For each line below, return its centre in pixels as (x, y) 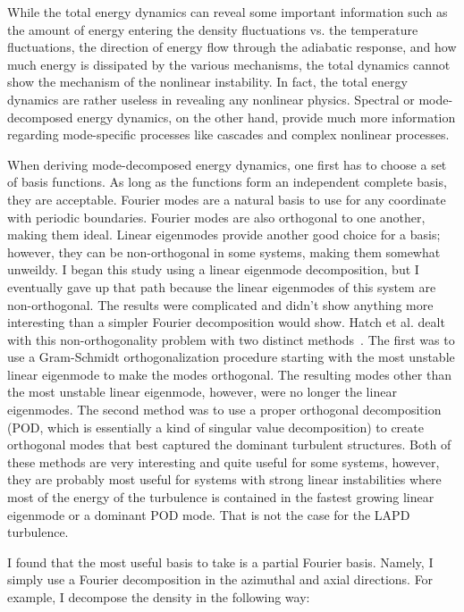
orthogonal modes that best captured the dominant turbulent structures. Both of (229, 444)
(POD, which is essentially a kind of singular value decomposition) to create (215, 427)
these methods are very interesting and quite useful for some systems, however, (224, 461)
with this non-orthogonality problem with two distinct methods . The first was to (231, 339)
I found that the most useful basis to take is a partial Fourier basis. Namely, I (220, 562)
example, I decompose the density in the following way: (159, 597)
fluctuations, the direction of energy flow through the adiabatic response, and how (232, 47)
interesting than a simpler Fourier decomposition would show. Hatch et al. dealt (226, 322)
